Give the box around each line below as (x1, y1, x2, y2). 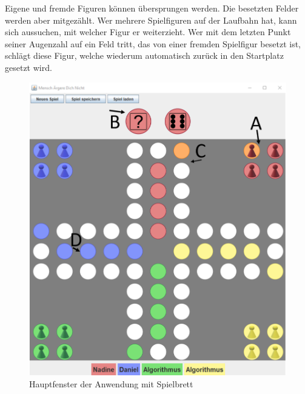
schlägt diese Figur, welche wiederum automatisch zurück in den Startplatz (5, 49, 284, 62)
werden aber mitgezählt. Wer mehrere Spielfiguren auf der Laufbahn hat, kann (5, 13, 297, 26)
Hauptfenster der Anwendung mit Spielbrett (29, 378, 193, 390)
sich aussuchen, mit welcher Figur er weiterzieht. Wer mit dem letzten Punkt (5, 25, 291, 38)
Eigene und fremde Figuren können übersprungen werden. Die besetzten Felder (5, 2, 299, 14)
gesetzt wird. (5, 61, 52, 73)
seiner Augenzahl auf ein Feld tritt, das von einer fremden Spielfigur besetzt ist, (5, 37, 301, 50)
